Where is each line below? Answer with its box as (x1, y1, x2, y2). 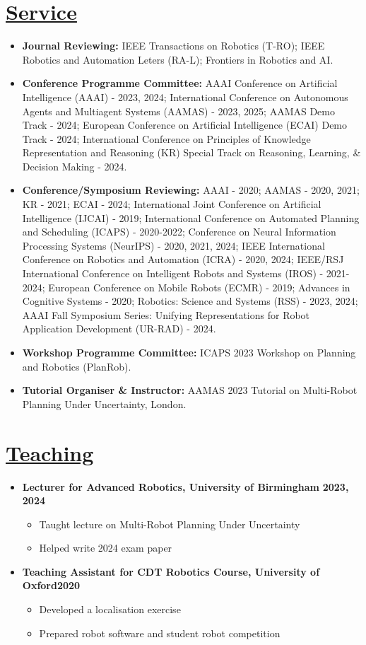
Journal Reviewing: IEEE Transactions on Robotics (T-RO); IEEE (22, 38, 325, 53)
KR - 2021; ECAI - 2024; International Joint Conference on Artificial (22, 197, 321, 211)
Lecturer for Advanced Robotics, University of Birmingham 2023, (22, 479, 349, 494)
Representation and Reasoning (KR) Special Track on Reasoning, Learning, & (22, 145, 361, 160)
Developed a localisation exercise (39, 602, 181, 617)
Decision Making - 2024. (22, 158, 127, 173)
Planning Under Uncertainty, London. (22, 396, 187, 411)
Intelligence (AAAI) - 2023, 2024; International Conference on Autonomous (22, 89, 348, 104)
